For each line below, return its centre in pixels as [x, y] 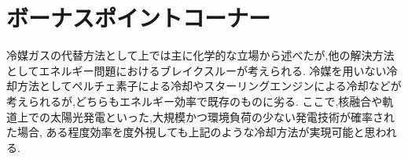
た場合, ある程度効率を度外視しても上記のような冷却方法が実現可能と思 [191, 132]
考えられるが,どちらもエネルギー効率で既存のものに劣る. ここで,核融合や [195, 101]
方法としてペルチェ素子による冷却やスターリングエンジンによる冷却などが [209, 86]
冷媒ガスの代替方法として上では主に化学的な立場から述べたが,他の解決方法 [200, 55]
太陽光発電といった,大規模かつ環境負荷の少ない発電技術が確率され [222, 116]
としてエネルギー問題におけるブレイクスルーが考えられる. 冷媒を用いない [197, 70]
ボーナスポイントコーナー [139, 18]
